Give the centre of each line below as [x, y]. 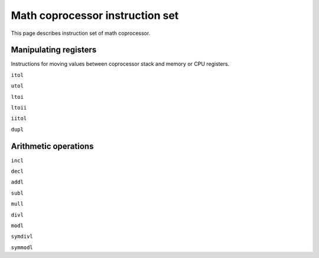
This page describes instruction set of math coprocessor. [81, 33]
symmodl [22, 247]
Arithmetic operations [52, 146]
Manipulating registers [54, 50]
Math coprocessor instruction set [95, 15]
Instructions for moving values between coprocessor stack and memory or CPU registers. [120, 64]
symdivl [22, 236]
